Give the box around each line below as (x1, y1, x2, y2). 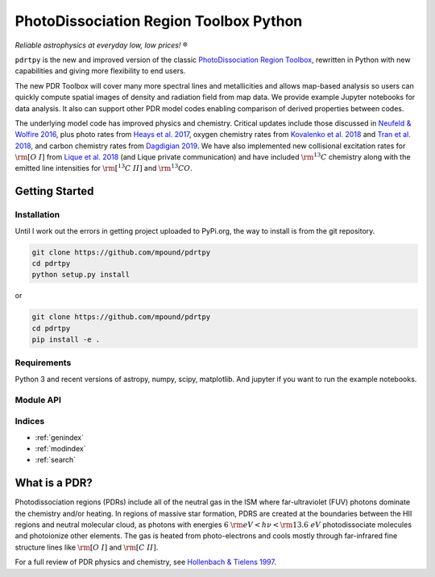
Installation (14, 210, 60, 221)
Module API (14, 394, 62, 405)
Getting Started (14, 185, 94, 198)
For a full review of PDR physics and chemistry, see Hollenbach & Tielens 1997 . (14, 557, 277, 567)
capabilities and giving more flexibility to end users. (14, 66, 186, 76)
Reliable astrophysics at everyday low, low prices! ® (14, 40, 188, 50)
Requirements (14, 357, 72, 368)
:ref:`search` (35, 455, 77, 465)
